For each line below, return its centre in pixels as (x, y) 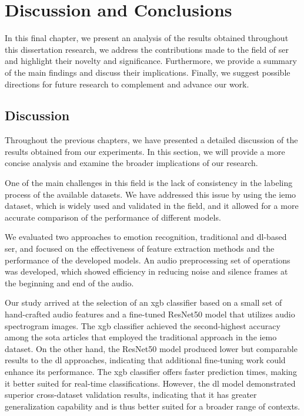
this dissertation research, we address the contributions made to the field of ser (147, 49)
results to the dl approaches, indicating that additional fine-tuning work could (145, 360)
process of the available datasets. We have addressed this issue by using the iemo (151, 194)
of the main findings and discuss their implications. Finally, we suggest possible (148, 72)
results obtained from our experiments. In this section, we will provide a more (145, 151)
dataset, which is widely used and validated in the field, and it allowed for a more (152, 206)
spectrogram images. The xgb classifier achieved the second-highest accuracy (143, 325)
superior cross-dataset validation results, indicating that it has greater (131, 395)
